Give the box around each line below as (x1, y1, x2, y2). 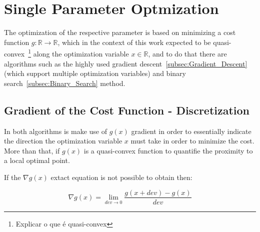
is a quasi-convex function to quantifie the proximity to (83, 145, 253, 155)
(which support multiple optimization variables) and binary (4, 68, 186, 78)
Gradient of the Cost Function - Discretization (4, 102, 250, 117)
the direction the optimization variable (4, 135, 122, 146)
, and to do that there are (148, 48, 227, 58)
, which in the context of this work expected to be (57, 36, 211, 47)
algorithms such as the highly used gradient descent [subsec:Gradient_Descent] (4, 58, 247, 68)
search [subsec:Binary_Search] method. (4, 77, 125, 88)
